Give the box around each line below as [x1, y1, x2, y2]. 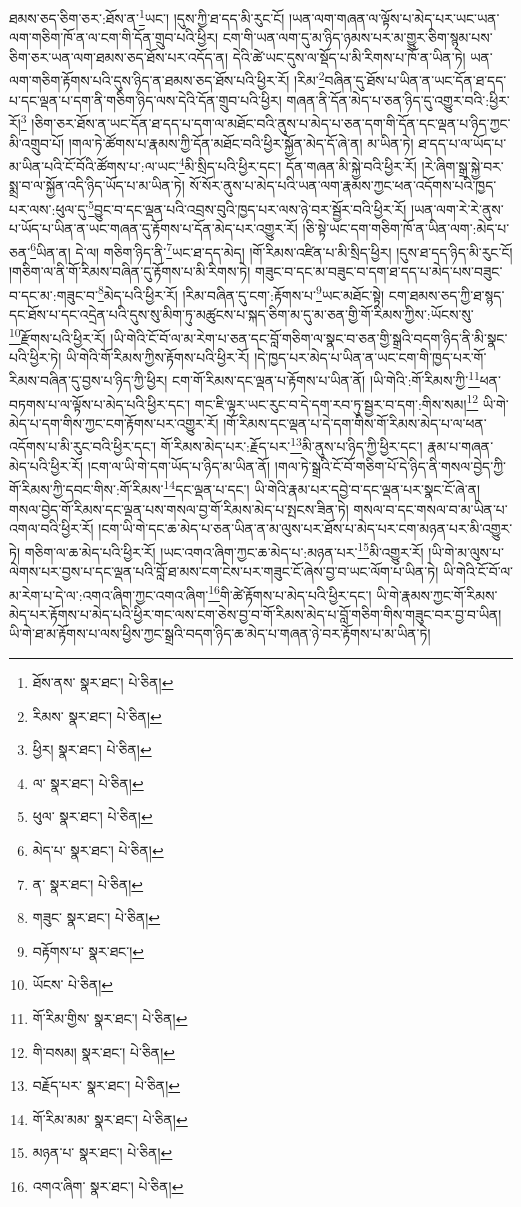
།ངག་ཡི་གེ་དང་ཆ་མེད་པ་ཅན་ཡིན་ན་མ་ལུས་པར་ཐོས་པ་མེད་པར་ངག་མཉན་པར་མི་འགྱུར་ [98, 518, 513, 539]
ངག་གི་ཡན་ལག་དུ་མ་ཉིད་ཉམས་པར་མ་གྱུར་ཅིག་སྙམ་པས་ [222, 27, 493, 48]
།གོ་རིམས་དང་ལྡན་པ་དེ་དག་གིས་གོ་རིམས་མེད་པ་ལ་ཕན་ [223, 412, 487, 433]
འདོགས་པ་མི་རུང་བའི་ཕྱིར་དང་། [9, 436, 157, 457]
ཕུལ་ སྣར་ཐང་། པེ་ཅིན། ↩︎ [32, 806, 153, 827]
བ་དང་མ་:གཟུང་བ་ [9, 284, 98, 305]
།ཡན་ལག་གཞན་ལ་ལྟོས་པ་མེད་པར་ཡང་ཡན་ [288, 7, 500, 28]
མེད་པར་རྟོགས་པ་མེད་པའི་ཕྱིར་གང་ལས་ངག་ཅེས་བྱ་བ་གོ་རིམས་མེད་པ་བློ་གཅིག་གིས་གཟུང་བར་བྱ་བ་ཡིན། [9, 603, 502, 624]
